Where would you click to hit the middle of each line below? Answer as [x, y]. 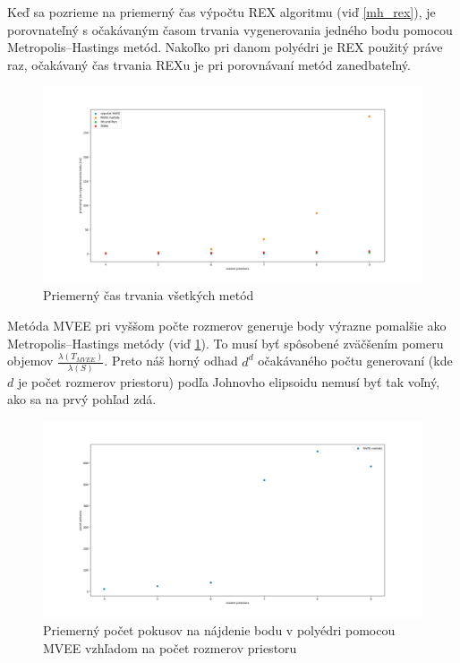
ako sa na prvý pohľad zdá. [82, 399]
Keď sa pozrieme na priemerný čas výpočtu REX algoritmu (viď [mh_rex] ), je [221, 12]
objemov [30, 361]
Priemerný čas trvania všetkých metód [149, 295]
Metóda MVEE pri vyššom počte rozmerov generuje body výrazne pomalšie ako [227, 326]
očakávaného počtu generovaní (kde [355, 361]
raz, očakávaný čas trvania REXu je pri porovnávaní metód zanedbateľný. [209, 64]
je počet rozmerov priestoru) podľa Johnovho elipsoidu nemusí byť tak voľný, [229, 381]
